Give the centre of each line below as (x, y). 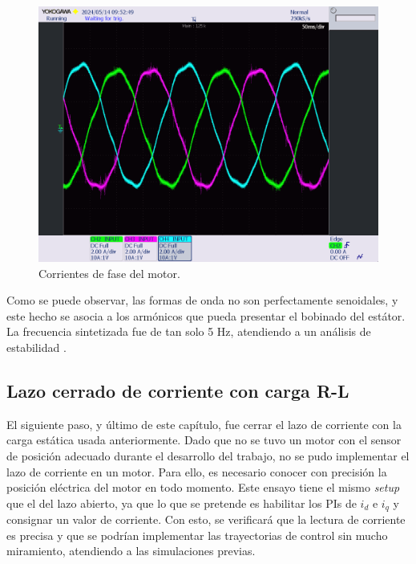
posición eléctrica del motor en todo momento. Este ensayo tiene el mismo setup (203, 487)
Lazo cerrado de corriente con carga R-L (178, 390)
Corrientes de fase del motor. (109, 273)
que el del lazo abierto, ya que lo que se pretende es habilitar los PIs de (182, 503)
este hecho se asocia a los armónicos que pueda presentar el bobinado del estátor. (206, 315)
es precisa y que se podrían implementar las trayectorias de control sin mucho (197, 535)
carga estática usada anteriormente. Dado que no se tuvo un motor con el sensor (204, 440)
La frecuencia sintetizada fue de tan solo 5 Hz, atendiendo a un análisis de (189, 331)
